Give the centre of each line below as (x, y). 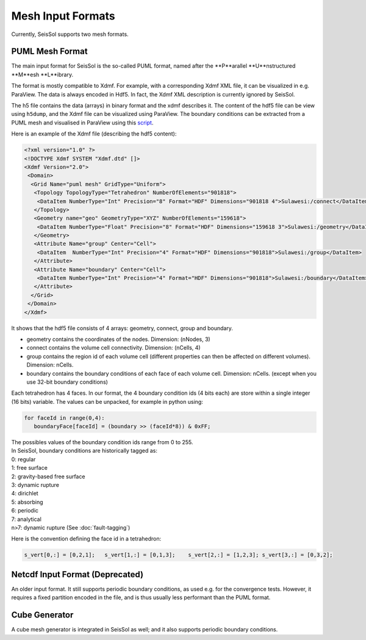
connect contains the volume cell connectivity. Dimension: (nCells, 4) (113, 348)
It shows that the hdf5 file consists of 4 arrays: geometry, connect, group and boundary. (122, 328)
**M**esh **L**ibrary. (42, 74)
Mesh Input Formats (63, 16)
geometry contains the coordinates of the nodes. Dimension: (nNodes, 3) (118, 339)
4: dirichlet (25, 494)
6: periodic (25, 511)
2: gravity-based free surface (48, 476)
